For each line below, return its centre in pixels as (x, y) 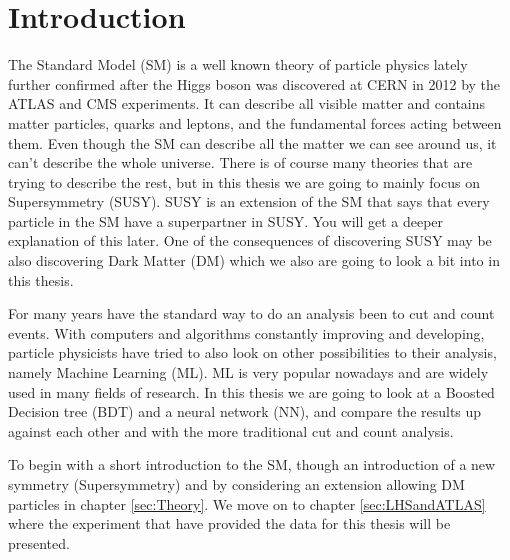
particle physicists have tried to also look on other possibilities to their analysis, (252, 352)
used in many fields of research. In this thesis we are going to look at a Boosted (251, 391)
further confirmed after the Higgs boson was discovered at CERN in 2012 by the (254, 83)
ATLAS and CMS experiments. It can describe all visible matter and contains (247, 103)
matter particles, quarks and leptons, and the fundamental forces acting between (255, 122)
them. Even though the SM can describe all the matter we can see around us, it (252, 142)
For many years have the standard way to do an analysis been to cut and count (251, 313)
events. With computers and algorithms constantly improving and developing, (246, 332)
